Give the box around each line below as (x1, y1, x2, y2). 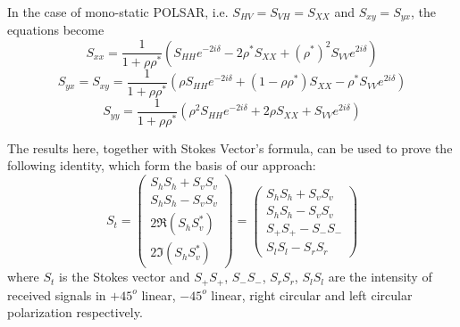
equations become (7, 20, 105, 39)
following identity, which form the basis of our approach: (7, 156, 316, 175)
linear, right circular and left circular (211, 285, 413, 304)
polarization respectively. (7, 303, 143, 322)
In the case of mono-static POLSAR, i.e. (7, 3, 229, 20)
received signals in (7, 285, 106, 304)
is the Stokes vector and (59, 267, 190, 286)
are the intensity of (328, 267, 432, 286)
